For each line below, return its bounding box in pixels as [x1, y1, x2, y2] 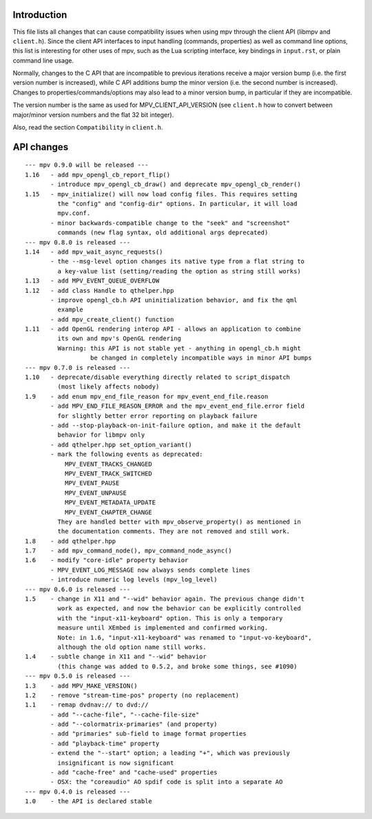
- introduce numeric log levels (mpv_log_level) [50, 576, 218, 583]
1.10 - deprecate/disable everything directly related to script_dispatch [25, 373, 291, 382]
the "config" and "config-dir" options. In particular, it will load [57, 200, 298, 207]
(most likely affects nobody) [57, 383, 160, 391]
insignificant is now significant [57, 758, 174, 767]
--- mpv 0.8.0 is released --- [25, 238, 131, 246]
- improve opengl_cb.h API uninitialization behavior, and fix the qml [50, 296, 298, 304]
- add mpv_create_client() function [50, 315, 174, 323]
